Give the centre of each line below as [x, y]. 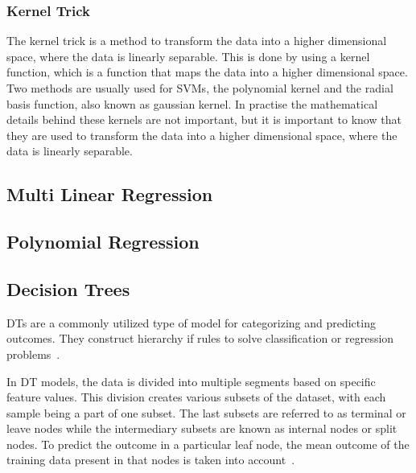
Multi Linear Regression [110, 194]
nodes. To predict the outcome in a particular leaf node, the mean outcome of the [208, 444]
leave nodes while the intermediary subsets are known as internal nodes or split [202, 428]
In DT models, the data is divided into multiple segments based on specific [191, 381]
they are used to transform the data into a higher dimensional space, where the [202, 135]
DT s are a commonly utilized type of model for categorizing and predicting [191, 322]
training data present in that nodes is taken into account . [151, 460]
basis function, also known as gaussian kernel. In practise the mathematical [192, 103]
